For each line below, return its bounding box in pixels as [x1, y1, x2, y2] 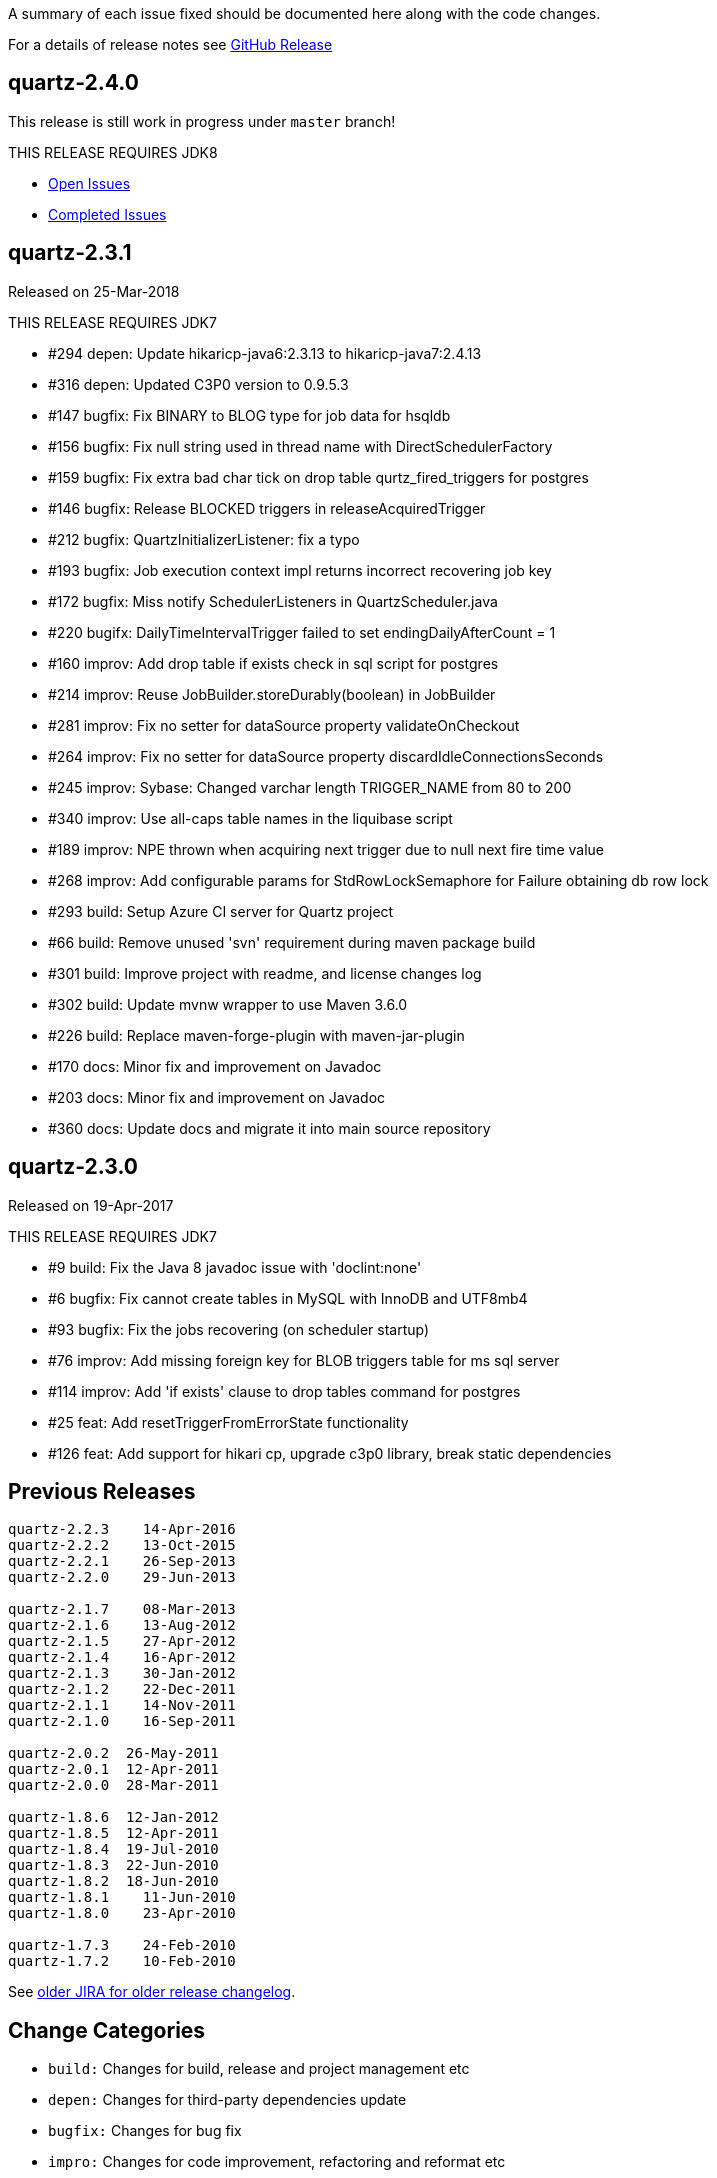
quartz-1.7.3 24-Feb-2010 [8, 1937, 236, 1954]
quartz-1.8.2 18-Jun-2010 [8, 1873, 219, 1890]
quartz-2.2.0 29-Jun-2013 [8, 1569, 236, 1586]
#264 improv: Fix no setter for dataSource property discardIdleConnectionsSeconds [48, 747, 604, 765]
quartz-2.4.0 [8, 70, 139, 96]
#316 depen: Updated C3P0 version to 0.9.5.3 [48, 375, 349, 393]
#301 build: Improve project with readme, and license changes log [48, 964, 482, 982]
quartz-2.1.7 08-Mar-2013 [8, 1601, 236, 1618]
